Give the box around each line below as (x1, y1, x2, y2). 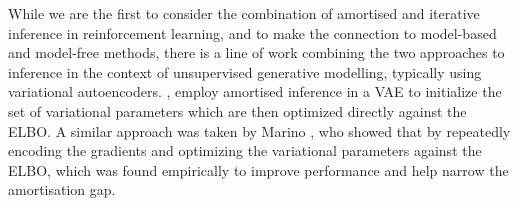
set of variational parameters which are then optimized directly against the (8, 100, 467, 121)
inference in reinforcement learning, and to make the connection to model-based (8, 22, 497, 43)
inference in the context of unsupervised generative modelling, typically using (8, 61, 482, 82)
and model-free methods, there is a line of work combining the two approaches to (8, 42, 505, 63)
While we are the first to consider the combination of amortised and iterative (8, 3, 480, 23)
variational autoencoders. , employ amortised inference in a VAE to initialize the (8, 81, 502, 102)
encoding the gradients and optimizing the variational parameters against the (8, 140, 482, 161)
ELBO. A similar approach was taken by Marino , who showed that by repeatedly (8, 120, 511, 141)
